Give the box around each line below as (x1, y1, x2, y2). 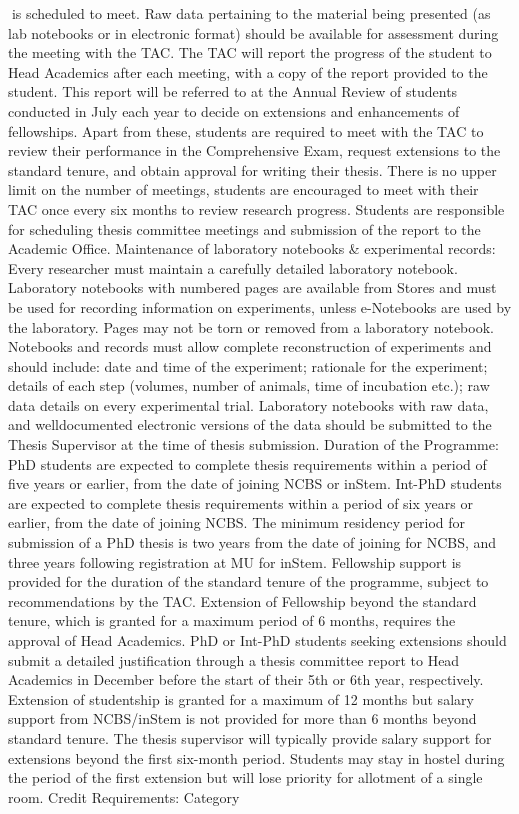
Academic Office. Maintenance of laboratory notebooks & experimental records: (8, 238, 496, 259)
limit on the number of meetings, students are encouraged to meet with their (8, 179, 479, 200)
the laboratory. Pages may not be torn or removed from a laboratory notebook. (8, 316, 494, 337)
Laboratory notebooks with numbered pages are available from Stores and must (8, 277, 497, 298)
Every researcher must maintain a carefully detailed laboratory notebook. (8, 257, 458, 278)
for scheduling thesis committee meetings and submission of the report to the (8, 218, 481, 239)
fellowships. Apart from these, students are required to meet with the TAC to (8, 120, 484, 141)
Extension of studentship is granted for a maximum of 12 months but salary (8, 688, 474, 709)
